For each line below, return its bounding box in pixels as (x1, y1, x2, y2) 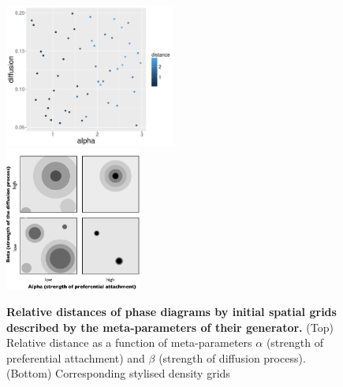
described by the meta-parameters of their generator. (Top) (6, 318, 334, 335)
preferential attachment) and (6, 349, 145, 366)
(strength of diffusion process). (158, 349, 306, 366)
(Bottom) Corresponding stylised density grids (6, 365, 230, 381)
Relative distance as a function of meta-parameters (6, 334, 252, 351)
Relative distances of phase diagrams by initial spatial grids (6, 303, 337, 320)
